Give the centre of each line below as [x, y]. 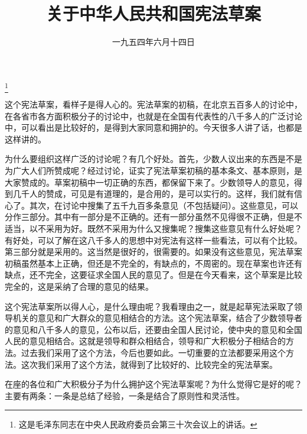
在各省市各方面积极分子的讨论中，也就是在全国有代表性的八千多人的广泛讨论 [153, 116]
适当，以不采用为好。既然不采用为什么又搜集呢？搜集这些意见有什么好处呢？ [153, 228]
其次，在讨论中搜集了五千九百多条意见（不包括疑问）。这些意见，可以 [164, 205]
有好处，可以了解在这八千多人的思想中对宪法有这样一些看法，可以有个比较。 [153, 240]
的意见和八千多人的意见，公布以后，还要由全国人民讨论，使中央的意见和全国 [153, 329]
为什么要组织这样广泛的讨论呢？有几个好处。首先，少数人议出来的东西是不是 [153, 159]
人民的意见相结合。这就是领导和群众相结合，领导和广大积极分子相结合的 [145, 341]
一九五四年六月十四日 [153, 42]
